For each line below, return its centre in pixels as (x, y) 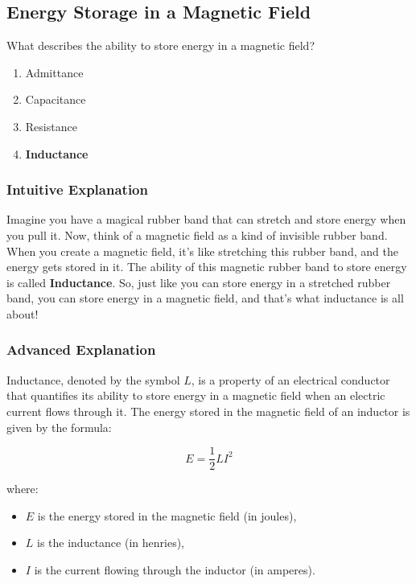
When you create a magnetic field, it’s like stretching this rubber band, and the (202, 251)
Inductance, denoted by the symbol (93, 379)
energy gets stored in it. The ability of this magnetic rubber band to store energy (207, 267)
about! (23, 313)
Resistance (51, 126)
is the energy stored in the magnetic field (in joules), (167, 515)
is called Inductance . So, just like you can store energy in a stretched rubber (199, 282)
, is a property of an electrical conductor (290, 379)
